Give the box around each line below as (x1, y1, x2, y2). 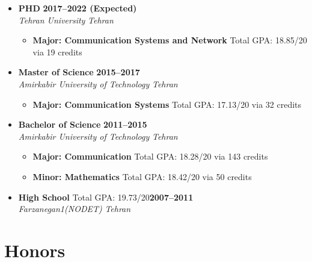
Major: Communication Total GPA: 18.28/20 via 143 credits (32, 150, 268, 163)
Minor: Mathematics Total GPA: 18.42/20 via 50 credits (32, 170, 252, 182)
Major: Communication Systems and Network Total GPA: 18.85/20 (32, 34, 307, 46)
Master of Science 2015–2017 (18, 66, 140, 78)
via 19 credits (32, 45, 82, 58)
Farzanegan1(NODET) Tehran (18, 202, 131, 215)
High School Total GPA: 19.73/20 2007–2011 (18, 190, 194, 203)
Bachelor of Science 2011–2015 (18, 118, 147, 131)
